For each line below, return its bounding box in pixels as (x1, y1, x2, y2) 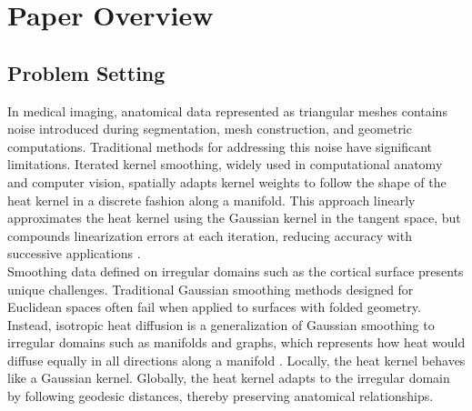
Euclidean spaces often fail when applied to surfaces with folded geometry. (7, 297, 421, 316)
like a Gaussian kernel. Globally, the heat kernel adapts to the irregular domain (7, 368, 450, 387)
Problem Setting (7, 58, 166, 86)
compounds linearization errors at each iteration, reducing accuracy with (7, 226, 412, 245)
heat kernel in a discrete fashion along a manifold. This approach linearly (7, 190, 416, 209)
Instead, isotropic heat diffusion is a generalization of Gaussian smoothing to (7, 315, 435, 334)
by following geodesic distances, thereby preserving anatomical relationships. (7, 386, 434, 406)
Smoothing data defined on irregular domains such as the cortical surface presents (7, 261, 464, 280)
